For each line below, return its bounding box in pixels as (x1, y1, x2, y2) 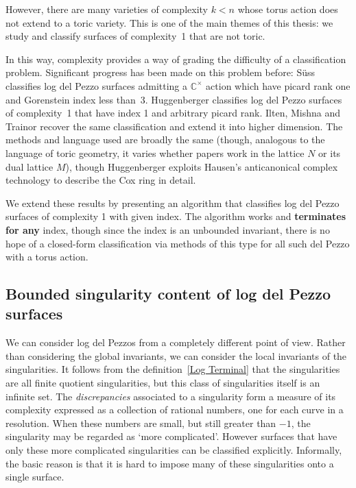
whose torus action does (237, 2, 338, 16)
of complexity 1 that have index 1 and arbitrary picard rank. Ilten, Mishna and (5, 106, 341, 120)
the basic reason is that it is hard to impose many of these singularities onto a (5, 456, 334, 470)
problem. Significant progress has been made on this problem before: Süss (5, 65, 316, 80)
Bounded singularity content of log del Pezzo (5, 283, 331, 304)
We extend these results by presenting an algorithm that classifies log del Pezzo (5, 195, 340, 210)
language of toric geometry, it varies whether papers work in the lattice (5, 145, 305, 160)
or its (318, 145, 341, 160)
